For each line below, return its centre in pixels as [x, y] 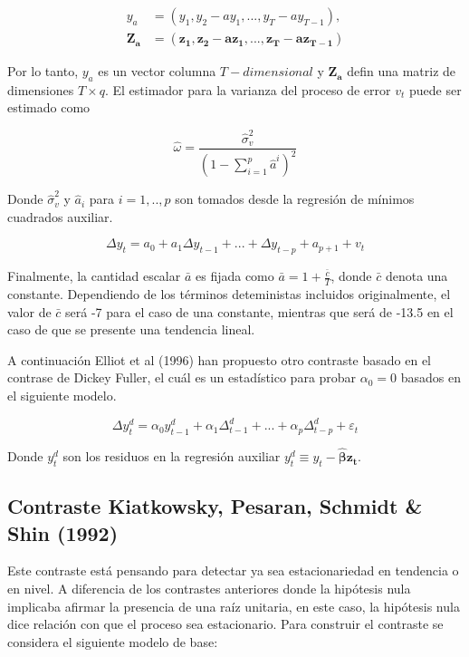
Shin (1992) [63, 532]
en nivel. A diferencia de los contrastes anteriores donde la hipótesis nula [209, 589]
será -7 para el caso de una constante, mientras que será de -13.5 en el [259, 311]
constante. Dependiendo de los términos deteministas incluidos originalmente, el [229, 293]
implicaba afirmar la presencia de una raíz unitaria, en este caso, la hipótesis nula [234, 606]
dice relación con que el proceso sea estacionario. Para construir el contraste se [225, 624]
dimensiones [41, 89]
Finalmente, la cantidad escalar [94, 276]
